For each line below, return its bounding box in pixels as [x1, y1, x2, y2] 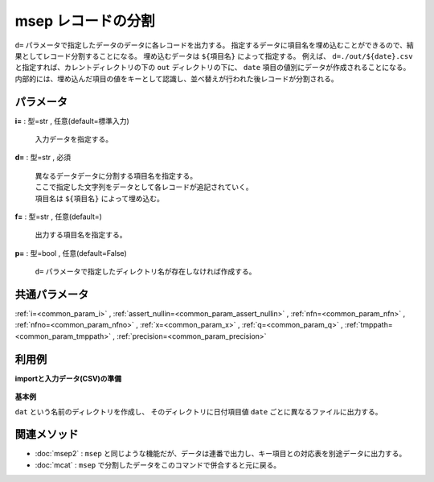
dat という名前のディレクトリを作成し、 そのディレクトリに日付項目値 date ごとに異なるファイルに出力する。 [14, 406, 383, 416]
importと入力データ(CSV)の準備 [14, 373, 122, 383]
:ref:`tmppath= [344, 320, 393, 330]
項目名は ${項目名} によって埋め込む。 [35, 193, 165, 203]
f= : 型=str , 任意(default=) [14, 212, 102, 221]
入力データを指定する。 [35, 134, 113, 144]
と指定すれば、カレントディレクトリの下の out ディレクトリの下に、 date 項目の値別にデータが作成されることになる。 [14, 63, 411, 72]
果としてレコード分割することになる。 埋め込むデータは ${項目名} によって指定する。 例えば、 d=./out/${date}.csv [14, 51, 413, 60]
